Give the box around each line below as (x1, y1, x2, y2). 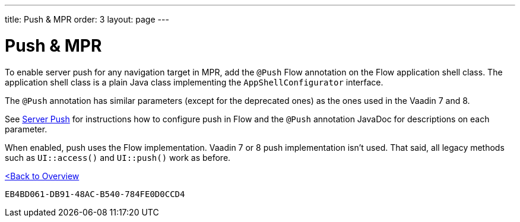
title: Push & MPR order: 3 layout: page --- (5, 14, 169, 24)
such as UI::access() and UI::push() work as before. (5, 152, 231, 163)
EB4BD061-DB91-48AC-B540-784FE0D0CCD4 (5, 189, 185, 199)
